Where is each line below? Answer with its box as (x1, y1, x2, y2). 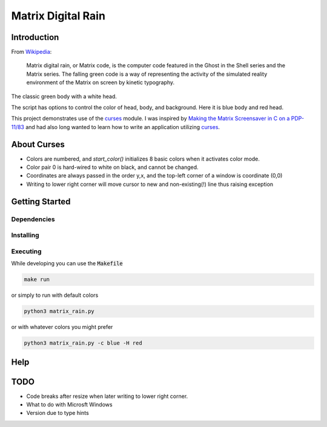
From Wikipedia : (11, 48, 52, 56)
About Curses (11, 139, 65, 150)
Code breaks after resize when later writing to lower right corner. (26, 392, 188, 400)
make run (24, 276, 50, 283)
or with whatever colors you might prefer (11, 323, 113, 331)
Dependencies (11, 215, 56, 223)
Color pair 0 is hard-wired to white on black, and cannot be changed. (26, 164, 199, 171)
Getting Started (11, 196, 71, 207)
